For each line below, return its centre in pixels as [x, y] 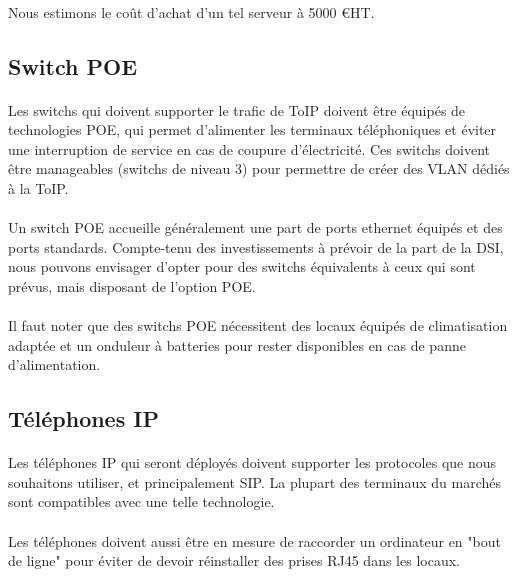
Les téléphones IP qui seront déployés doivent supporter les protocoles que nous [252, 462]
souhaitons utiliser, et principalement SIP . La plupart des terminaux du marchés [254, 481]
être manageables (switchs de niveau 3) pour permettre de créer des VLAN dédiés [259, 168]
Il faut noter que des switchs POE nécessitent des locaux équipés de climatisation [258, 325]
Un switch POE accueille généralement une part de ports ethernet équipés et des [255, 227]
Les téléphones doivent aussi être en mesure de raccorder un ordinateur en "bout [254, 540]
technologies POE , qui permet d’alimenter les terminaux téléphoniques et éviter [252, 129]
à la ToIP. [38, 187]
